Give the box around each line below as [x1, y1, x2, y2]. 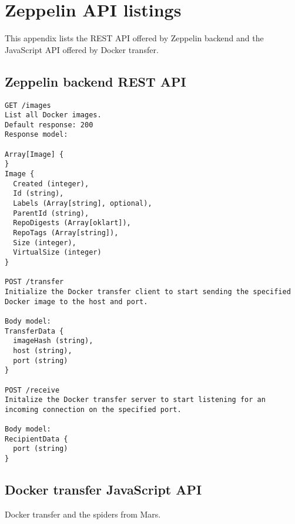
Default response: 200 [5, 120, 93, 129]
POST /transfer [5, 278, 64, 286]
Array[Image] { [5, 150, 64, 159]
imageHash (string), [13, 337, 93, 345]
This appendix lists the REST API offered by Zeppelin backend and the [5, 32, 264, 44]
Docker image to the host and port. [5, 297, 148, 306]
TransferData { [5, 327, 64, 335]
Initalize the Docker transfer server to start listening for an [5, 396, 266, 404]
